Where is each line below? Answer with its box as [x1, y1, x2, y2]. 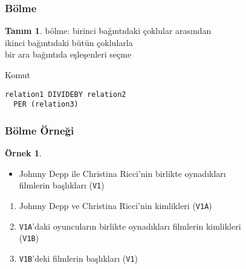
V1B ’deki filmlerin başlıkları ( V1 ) [19, 251, 138, 264]
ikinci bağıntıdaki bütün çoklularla [5, 36, 133, 48]
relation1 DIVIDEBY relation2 [5, 90, 126, 99]
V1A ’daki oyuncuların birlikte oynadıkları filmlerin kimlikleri [19, 219, 241, 232]
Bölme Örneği [5, 122, 74, 138]
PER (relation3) [13, 100, 79, 109]
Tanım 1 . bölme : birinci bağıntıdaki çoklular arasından [5, 24, 212, 37]
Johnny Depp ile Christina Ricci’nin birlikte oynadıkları [19, 167, 226, 179]
